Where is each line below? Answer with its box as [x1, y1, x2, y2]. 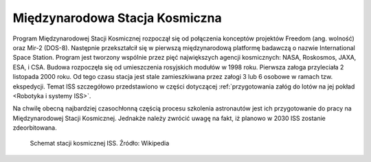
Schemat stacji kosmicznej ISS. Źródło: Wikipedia [30, 139, 170, 148]
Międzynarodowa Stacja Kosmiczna [12, 10, 223, 25]
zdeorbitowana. [12, 124, 58, 132]
